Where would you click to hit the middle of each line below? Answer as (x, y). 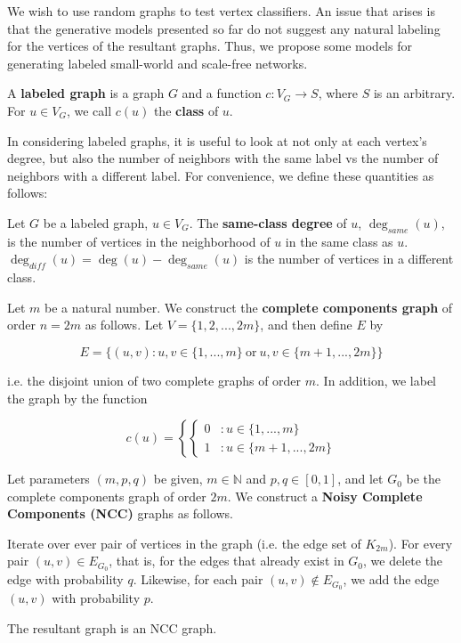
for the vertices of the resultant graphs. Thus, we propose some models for (210, 46)
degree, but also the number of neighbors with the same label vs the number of (223, 158)
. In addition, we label (376, 380)
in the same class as (339, 241)
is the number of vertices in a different (349, 259)
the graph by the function (77, 398)
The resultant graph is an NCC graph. (112, 627)
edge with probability (65, 579)
